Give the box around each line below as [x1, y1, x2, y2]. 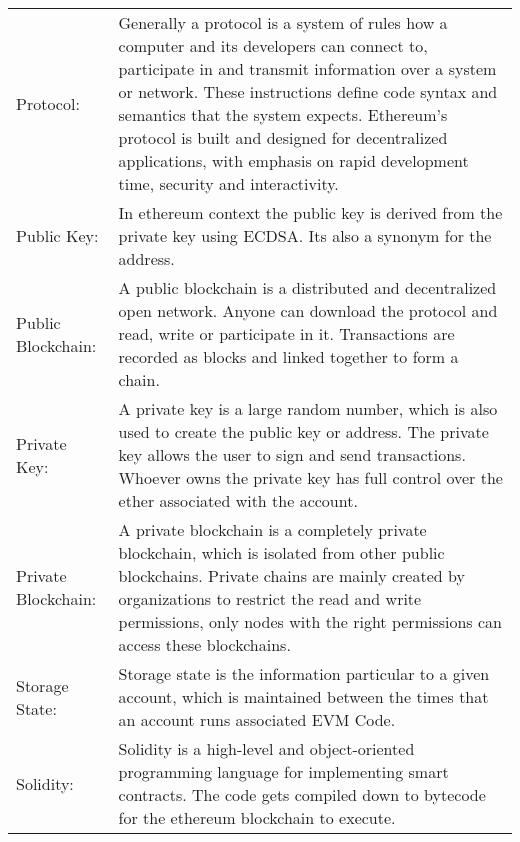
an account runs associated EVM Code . [118, 708, 396, 731]
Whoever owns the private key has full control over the [118, 466, 503, 489]
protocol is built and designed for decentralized [118, 126, 448, 149]
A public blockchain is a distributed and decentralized [118, 276, 497, 299]
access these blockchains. [118, 633, 291, 656]
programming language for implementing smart [118, 760, 449, 783]
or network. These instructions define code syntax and [118, 80, 498, 103]
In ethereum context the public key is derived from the [118, 201, 503, 224]
